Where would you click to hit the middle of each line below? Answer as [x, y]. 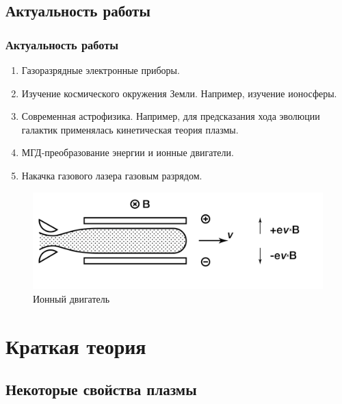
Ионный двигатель [71, 298]
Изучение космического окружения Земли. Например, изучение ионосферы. [179, 93]
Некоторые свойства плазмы [101, 389]
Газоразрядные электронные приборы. [101, 70]
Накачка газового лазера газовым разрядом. [112, 175]
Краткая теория [76, 345]
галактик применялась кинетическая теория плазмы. [130, 129]
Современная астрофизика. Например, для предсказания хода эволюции [171, 116]
